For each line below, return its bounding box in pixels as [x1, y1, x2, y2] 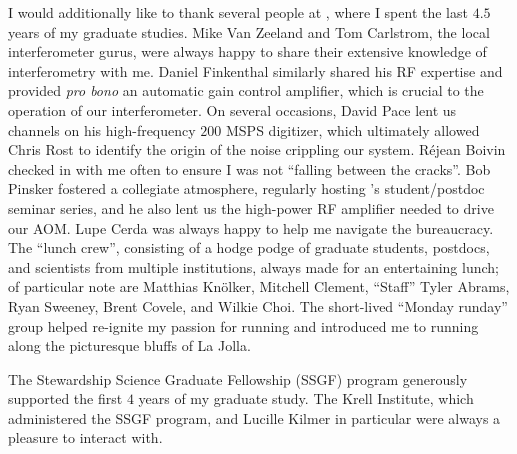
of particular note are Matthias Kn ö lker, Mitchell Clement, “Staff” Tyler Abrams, [8, 276, 510, 297]
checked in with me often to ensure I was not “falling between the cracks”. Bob [8, 158, 491, 179]
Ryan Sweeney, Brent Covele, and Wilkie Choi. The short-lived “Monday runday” [8, 295, 508, 316]
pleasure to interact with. [8, 427, 163, 448]
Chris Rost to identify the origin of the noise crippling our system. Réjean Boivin [8, 139, 506, 160]
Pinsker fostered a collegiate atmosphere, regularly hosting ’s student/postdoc [8, 178, 485, 199]
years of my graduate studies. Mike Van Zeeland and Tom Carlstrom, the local [8, 21, 490, 42]
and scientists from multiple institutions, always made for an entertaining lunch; [8, 256, 499, 277]
